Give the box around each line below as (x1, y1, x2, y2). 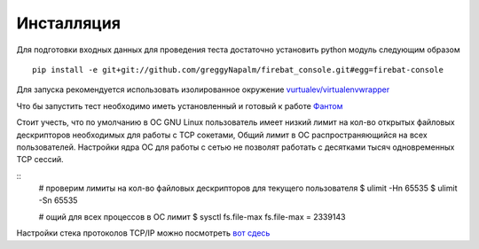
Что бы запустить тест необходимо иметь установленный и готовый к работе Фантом (16, 100, 343, 111)
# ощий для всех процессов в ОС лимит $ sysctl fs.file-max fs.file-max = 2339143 (38, 211, 346, 222)
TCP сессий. (16, 154, 64, 165)
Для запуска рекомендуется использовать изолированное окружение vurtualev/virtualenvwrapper (16, 84, 390, 95)
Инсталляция (16, 13, 122, 33)
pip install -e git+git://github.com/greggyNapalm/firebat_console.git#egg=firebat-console (32, 65, 444, 74)
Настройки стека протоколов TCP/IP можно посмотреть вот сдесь (16, 228, 271, 238)
